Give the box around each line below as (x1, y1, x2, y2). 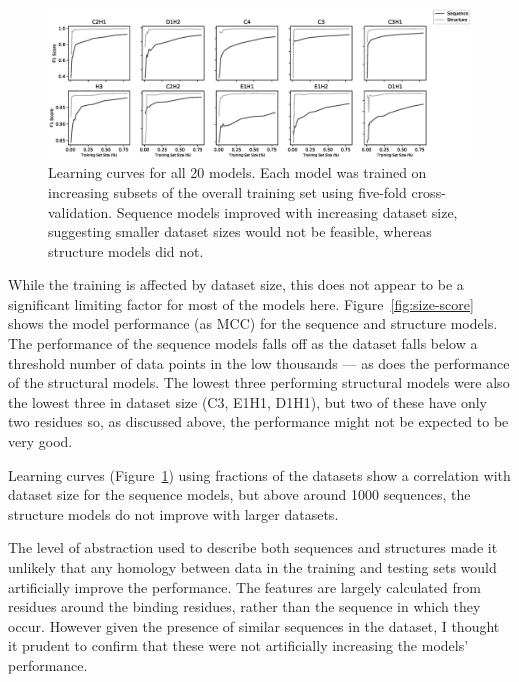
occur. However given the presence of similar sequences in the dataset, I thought (8, 615, 500, 636)
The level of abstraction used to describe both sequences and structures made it (8, 537, 498, 558)
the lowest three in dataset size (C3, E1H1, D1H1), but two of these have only (8, 391, 488, 412)
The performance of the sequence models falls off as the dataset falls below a (8, 333, 478, 354)
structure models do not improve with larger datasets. (8, 503, 339, 524)
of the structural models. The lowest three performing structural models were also (8, 372, 510, 393)
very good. (8, 431, 73, 452)
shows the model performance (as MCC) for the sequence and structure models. (8, 313, 498, 334)
